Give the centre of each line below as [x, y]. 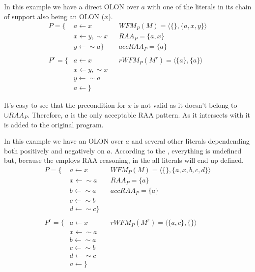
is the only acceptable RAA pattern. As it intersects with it [160, 115]
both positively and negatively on [54, 150]
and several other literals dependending [190, 141]
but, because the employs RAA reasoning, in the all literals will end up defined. [124, 160]
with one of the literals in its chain [199, 6]
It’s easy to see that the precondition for [65, 105]
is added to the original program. [54, 124]
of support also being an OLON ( [54, 16]
